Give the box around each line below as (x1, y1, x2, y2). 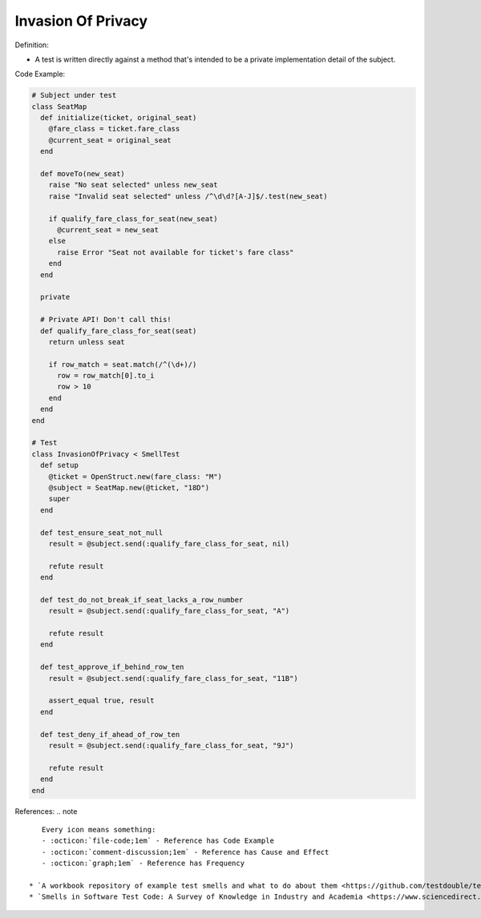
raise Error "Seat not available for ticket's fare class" (57, 248, 294, 256)
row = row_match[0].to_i (57, 371, 156, 380)
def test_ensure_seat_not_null (40, 528, 164, 537)
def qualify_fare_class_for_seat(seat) (40, 326, 197, 336)
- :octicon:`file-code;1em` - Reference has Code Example (41, 836, 274, 845)
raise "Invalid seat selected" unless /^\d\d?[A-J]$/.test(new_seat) (48, 191, 328, 200)
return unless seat (48, 337, 126, 346)
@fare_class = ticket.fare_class (48, 124, 180, 134)
